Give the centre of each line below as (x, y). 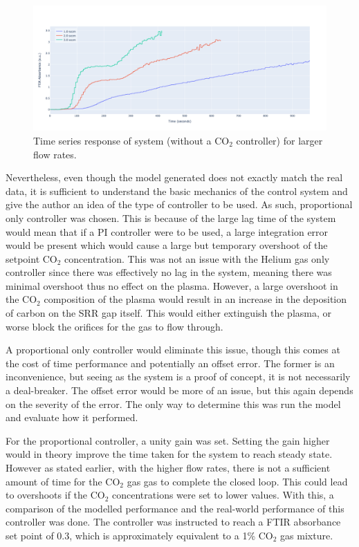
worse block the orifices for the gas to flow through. (114, 326)
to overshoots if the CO (55, 495)
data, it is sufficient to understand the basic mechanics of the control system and (177, 191)
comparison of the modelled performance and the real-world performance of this (175, 508)
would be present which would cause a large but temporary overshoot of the (167, 245)
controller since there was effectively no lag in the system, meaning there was (169, 272)
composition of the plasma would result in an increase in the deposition (195, 299)
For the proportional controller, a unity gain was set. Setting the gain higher (168, 440)
